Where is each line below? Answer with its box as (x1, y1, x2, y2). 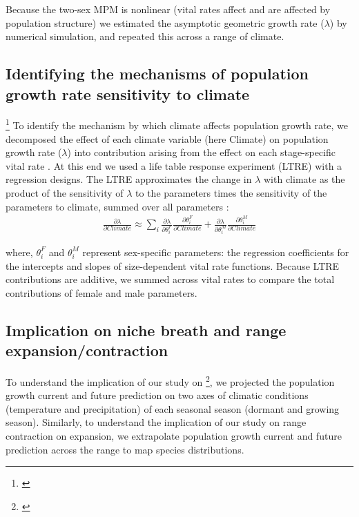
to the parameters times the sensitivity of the (135, 186, 327, 199)
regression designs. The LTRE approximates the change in (6, 172, 252, 186)
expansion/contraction (6, 340, 168, 361)
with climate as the (264, 172, 345, 186)
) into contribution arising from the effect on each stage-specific (67, 145, 336, 159)
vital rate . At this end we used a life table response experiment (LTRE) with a (6, 158, 342, 173)
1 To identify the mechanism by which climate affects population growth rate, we (6, 116, 349, 133)
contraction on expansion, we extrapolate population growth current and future (6, 428, 342, 442)
